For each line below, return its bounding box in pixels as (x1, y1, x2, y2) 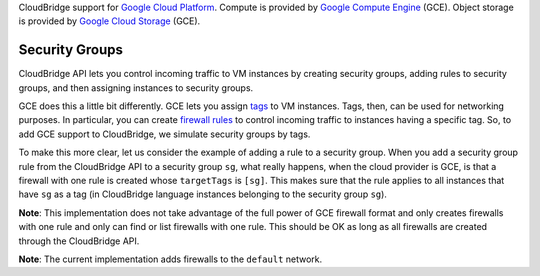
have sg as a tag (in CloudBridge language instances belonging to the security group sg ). (18, 188, 387, 200)
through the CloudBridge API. (18, 235, 140, 247)
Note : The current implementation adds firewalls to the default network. (18, 253, 323, 265)
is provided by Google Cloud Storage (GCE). (18, 15, 201, 27)
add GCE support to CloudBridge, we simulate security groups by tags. (18, 128, 311, 140)
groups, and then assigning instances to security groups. (18, 81, 254, 94)
